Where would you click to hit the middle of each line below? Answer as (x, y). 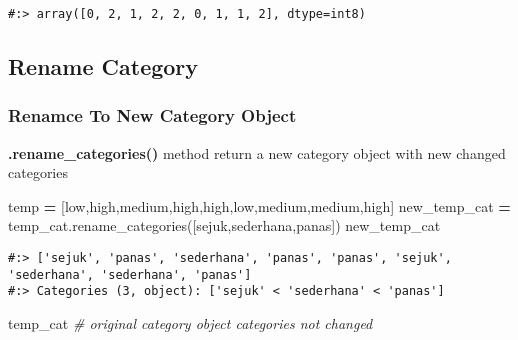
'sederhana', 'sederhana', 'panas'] (130, 274)
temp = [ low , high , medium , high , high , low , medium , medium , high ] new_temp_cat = (259, 205)
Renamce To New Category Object (152, 115)
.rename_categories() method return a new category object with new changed (257, 152)
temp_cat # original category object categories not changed (190, 323)
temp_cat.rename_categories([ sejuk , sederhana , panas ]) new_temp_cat (224, 225)
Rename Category (103, 66)
